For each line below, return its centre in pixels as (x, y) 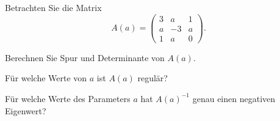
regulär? (153, 78)
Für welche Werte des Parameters (68, 98)
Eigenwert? (26, 110)
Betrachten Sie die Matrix (53, 7)
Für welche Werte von (46, 78)
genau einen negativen (234, 98)
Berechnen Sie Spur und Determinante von (85, 57)
